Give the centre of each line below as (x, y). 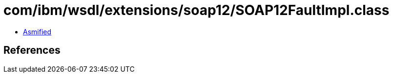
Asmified (37, 31)
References (32, 50)
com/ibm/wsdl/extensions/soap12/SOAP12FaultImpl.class (196, 10)
